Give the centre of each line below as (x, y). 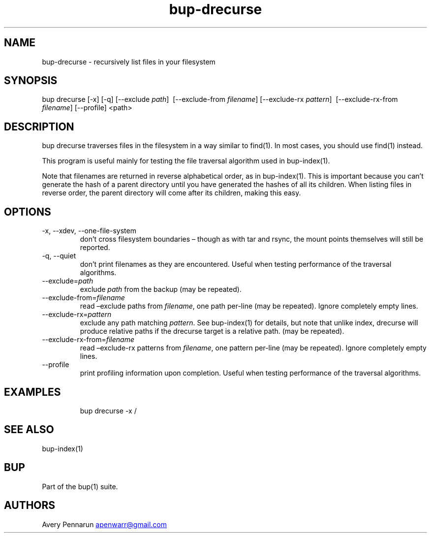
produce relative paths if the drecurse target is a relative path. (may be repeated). (212, 331)
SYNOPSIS (31, 81)
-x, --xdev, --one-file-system (89, 231)
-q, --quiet (59, 256)
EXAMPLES (32, 392)
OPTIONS (28, 212)
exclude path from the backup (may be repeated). (161, 289)
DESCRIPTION (39, 126)
